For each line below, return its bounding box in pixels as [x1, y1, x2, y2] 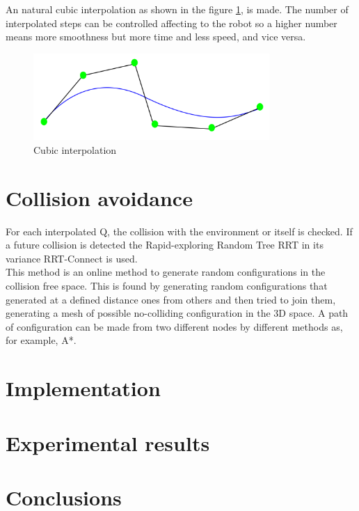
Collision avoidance [6, 183, 193, 212]
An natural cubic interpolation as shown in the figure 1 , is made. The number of [6, 2, 349, 16]
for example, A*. [6, 333, 77, 347]
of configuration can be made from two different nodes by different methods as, [6, 319, 343, 333]
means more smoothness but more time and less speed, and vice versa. [6, 29, 306, 44]
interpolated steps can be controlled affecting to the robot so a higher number [6, 15, 337, 30]
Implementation [6, 374, 161, 402]
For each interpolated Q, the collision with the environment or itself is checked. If [6, 223, 353, 238]
